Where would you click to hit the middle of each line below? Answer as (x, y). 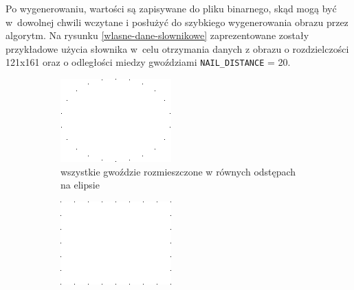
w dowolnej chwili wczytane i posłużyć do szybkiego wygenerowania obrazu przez (177, 22)
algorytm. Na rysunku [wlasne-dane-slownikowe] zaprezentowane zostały (157, 35)
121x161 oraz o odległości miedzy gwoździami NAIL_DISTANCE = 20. (148, 62)
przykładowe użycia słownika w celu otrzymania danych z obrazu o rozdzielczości (177, 48)
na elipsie (80, 185)
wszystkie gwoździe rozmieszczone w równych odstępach (178, 171)
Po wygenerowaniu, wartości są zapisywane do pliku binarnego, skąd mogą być (171, 8)
